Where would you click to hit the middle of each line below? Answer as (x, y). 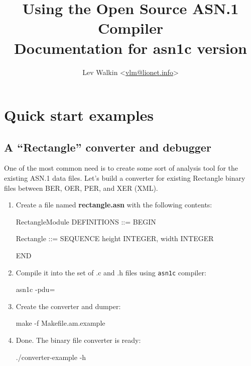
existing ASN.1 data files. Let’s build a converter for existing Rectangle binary (125, 178)
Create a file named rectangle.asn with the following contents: (114, 205)
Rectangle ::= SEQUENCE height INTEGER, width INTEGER (115, 238)
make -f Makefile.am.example (60, 323)
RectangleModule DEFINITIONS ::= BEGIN (86, 221)
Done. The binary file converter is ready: (78, 340)
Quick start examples (79, 115)
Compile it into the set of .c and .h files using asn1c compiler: (111, 272)
